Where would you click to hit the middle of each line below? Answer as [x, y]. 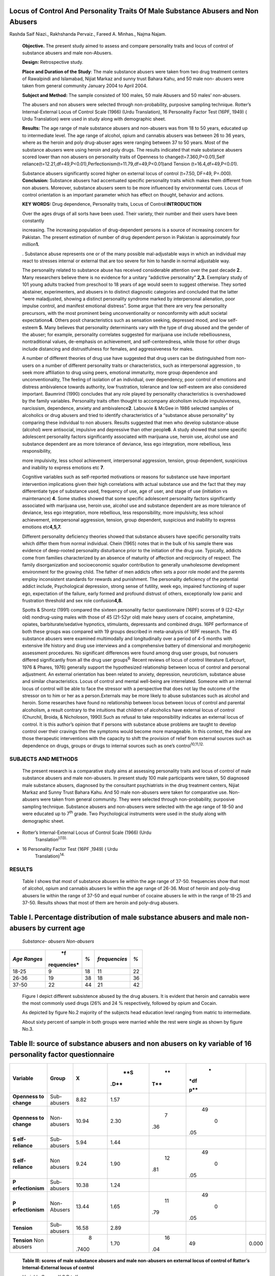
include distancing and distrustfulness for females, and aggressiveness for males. [108, 349]
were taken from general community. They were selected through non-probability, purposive [137, 799]
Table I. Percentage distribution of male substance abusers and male [121, 917]
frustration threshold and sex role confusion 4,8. [73, 601]
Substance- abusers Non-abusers [58, 941]
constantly [33, 221]
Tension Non [28, 1240]
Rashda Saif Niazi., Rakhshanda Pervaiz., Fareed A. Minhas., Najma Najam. [88, 34]
